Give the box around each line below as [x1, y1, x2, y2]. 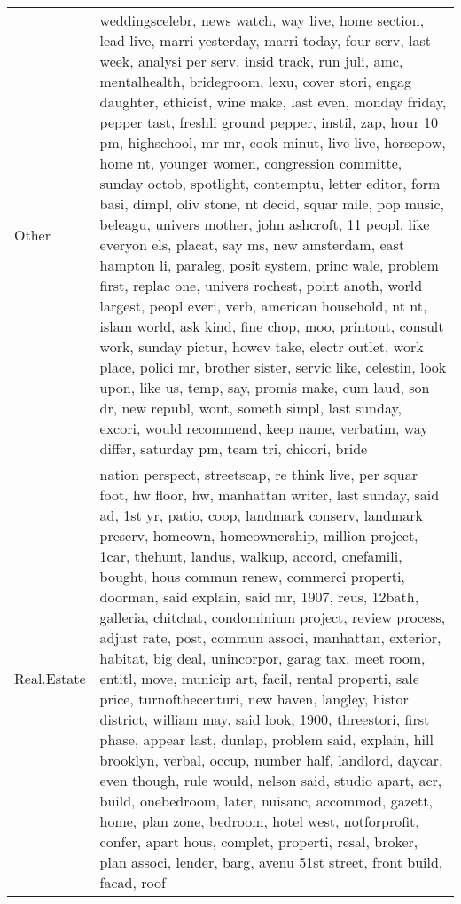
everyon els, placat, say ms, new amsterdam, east [99, 234, 405, 255]
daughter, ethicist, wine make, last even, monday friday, [99, 91, 447, 112]
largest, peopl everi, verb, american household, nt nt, [99, 295, 427, 316]
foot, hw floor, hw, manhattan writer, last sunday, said [99, 484, 440, 505]
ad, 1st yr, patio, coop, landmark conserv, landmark [99, 505, 423, 525]
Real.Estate [14, 668, 86, 688]
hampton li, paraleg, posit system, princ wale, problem [99, 255, 439, 275]
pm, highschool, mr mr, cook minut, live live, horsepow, [99, 132, 446, 153]
